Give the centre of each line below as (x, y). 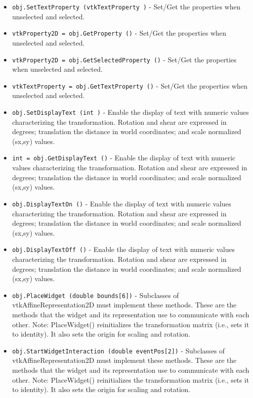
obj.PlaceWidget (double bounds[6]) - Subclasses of (95, 295)
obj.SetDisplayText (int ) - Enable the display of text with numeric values (130, 112)
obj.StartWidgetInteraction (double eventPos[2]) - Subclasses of (118, 350)
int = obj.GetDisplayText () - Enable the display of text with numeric (124, 158)
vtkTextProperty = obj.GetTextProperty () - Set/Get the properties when (130, 85)
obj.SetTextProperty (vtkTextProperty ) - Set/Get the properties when (126, 6)
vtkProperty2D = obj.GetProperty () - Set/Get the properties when (119, 33)
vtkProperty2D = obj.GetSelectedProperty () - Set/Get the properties (124, 59)
